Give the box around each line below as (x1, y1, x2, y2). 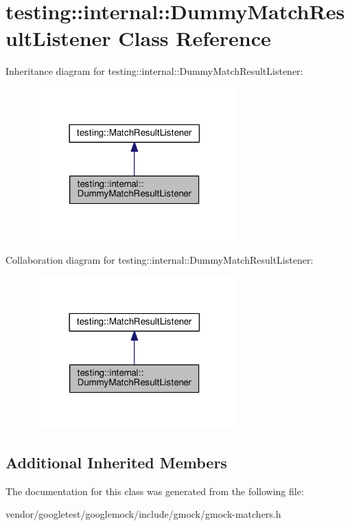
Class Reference (118, 24, 271, 52)
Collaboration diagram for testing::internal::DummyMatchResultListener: (5, 252, 314, 266)
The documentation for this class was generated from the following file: (5, 483, 304, 498)
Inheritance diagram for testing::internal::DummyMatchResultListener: (5, 64, 303, 78)
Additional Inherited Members (5, 451, 227, 472)
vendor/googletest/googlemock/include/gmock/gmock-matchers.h (5, 507, 281, 521)
